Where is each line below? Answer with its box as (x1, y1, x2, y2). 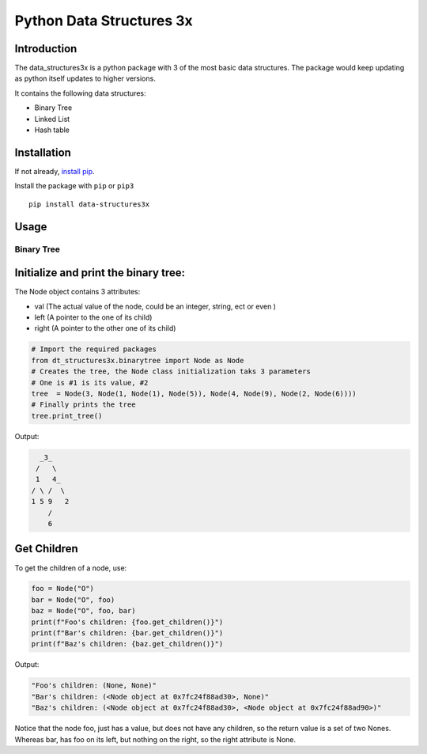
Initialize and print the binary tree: (14, 266, 186, 280)
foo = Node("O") (31, 584, 95, 593)
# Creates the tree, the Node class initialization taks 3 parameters (31, 367, 312, 376)
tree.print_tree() (31, 411, 103, 420)
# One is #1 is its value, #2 (31, 378, 149, 387)
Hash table (34, 125, 70, 135)
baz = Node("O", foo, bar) (31, 606, 136, 616)
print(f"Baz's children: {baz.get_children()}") (31, 639, 224, 649)
